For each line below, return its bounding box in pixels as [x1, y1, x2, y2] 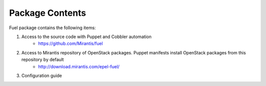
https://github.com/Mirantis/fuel [38, 41, 103, 46]
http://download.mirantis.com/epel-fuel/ [38, 63, 120, 69]
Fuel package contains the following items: [9, 25, 96, 31]
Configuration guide [21, 72, 63, 79]
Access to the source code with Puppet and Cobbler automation [21, 34, 152, 40]
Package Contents [9, 7, 86, 18]
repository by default [21, 57, 64, 63]
